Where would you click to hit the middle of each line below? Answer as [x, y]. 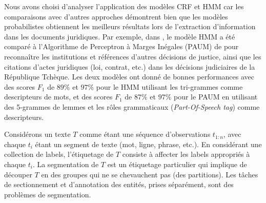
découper [18, 174]
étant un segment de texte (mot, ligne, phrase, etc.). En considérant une [148, 144]
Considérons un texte [37, 134]
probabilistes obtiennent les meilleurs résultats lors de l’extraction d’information [130, 26]
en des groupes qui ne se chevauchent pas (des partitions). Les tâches [150, 174]
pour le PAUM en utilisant [216, 97]
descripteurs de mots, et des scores [58, 97]
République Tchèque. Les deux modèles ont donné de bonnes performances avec [129, 77]
